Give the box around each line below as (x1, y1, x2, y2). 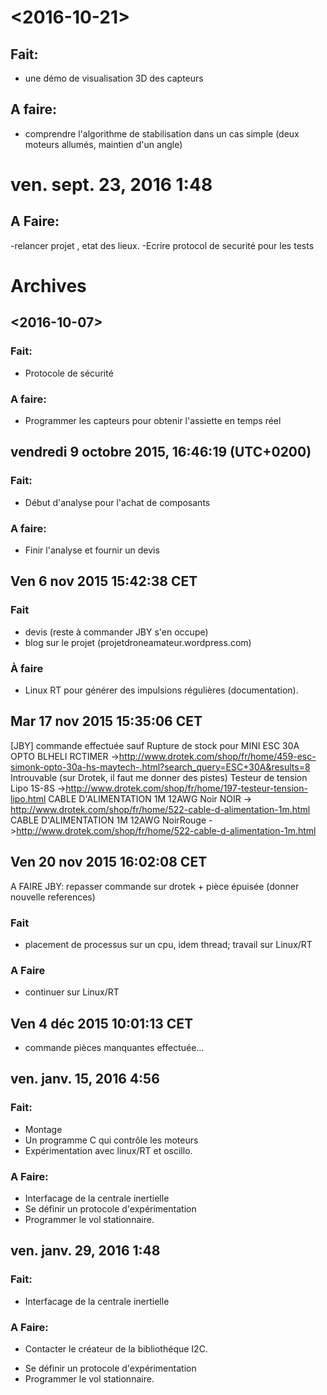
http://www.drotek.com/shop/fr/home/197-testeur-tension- (65, 782, 308, 794)
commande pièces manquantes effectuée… (24, 1041, 205, 1053)
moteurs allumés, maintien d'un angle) (24, 138, 183, 150)
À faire (10, 661, 44, 675)
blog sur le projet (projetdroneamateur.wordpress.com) (24, 636, 252, 648)
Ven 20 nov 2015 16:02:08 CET (10, 854, 208, 871)
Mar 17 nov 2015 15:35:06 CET (10, 713, 203, 730)
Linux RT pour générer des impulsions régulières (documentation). (24, 684, 299, 696)
